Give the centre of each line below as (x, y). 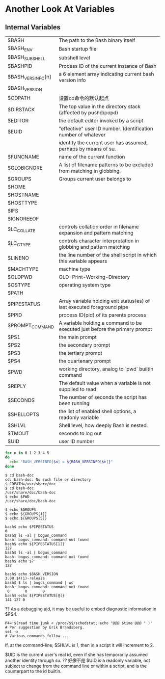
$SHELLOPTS (23, 414)
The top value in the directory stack (100, 106)
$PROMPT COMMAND (31, 326)
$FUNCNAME (23, 157)
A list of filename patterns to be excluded (106, 164)
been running (74, 403)
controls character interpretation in (99, 240)
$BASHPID (20, 66)
